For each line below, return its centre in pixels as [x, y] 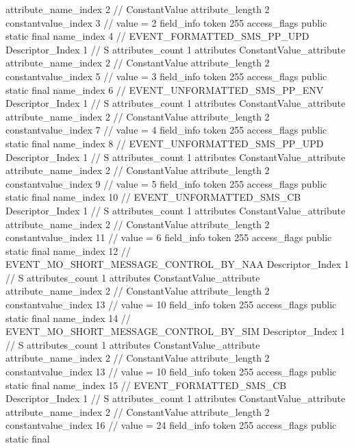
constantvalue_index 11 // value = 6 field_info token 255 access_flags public [169, 237]
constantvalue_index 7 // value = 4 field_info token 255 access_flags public [166, 130]
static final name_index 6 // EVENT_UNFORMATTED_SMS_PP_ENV [165, 89]
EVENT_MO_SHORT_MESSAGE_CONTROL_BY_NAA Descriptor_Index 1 [177, 264]
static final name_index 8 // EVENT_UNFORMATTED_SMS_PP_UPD [165, 143]
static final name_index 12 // [68, 250]
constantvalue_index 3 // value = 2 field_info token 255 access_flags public [166, 22]
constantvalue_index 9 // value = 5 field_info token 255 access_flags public [166, 183]
